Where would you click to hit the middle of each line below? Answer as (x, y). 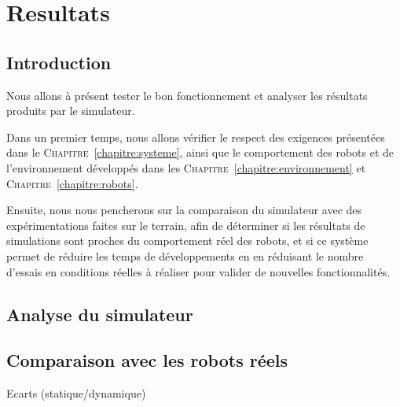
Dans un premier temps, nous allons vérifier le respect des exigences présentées (196, 137)
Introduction (59, 62)
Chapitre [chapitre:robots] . (72, 183)
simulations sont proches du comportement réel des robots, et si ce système (187, 240)
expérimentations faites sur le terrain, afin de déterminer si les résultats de (186, 225)
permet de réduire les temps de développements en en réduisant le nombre (185, 255)
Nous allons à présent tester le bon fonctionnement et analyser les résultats (187, 95)
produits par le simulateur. (71, 111)
